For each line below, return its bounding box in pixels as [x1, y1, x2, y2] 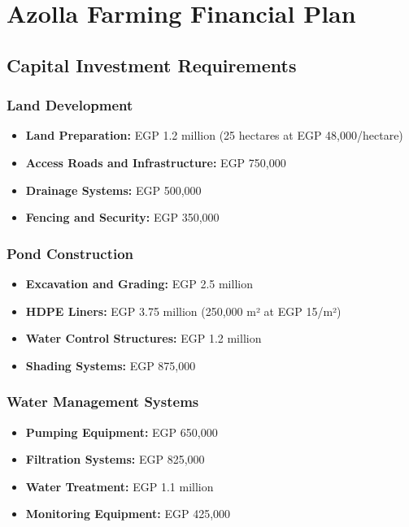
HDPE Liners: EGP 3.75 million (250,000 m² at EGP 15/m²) [25, 302, 342, 319]
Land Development [7, 95, 133, 115]
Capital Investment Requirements [7, 52, 297, 77]
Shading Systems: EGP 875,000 [25, 356, 196, 374]
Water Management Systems [7, 391, 199, 412]
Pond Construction [7, 243, 134, 263]
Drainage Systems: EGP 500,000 [25, 181, 202, 198]
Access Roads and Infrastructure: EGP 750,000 [25, 153, 286, 171]
